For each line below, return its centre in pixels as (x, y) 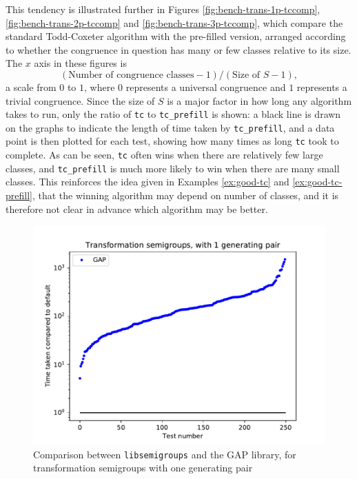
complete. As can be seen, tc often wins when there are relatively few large (164, 155)
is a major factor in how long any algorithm (259, 100)
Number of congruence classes (131, 75)
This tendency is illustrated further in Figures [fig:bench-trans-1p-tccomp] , (163, 9)
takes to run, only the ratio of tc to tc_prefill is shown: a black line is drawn (173, 114)
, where (100, 86)
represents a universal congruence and (206, 86)
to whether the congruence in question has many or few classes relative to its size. (178, 49)
